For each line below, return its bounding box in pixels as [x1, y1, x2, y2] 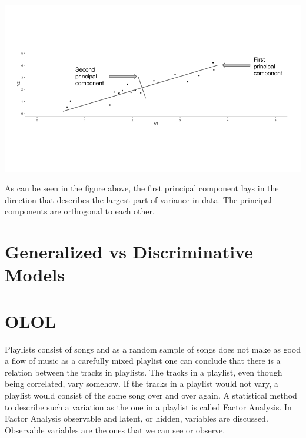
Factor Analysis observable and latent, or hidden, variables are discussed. [5, 412, 268, 424]
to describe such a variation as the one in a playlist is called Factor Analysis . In [5, 400, 292, 413]
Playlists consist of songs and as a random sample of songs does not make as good [5, 343, 301, 355]
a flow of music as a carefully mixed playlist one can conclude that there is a [5, 354, 281, 367]
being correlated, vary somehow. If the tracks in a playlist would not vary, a [5, 377, 278, 390]
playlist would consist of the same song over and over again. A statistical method [5, 389, 297, 401]
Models [5, 263, 65, 287]
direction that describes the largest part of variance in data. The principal [5, 193, 272, 205]
